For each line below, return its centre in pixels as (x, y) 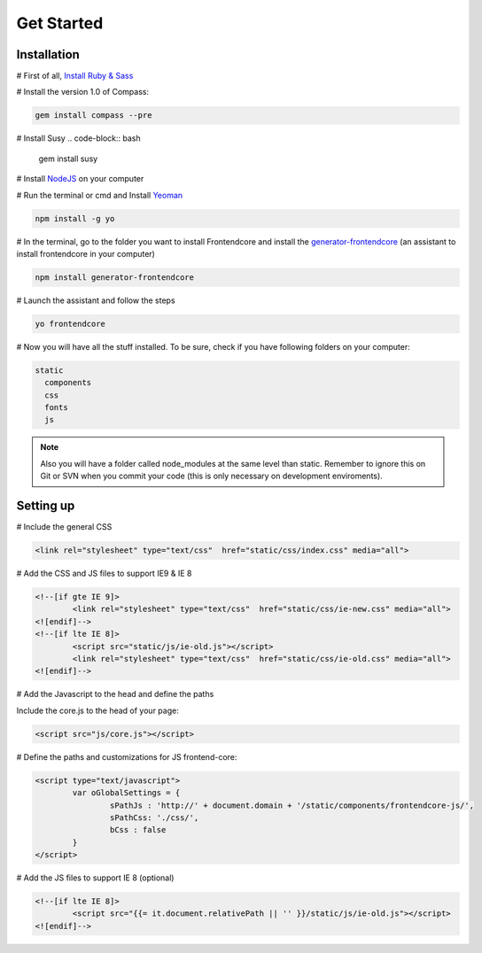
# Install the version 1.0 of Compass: (83, 92)
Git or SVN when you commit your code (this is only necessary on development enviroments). (211, 476)
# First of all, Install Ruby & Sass (75, 76)
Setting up (46, 506)
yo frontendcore (70, 324)
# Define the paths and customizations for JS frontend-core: (127, 756)
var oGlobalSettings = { (126, 793)
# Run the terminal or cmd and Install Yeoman (100, 195)
